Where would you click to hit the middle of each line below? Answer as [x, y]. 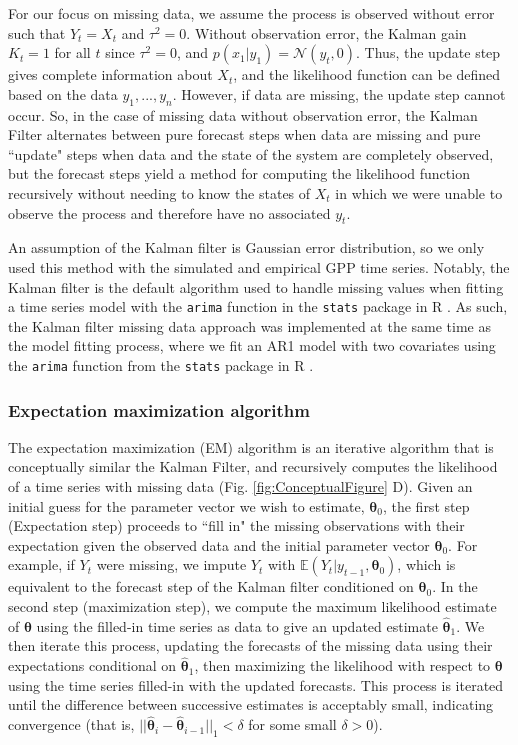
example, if [41, 564]
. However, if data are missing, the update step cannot [339, 93]
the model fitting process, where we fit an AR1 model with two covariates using [252, 345]
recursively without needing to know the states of [159, 192]
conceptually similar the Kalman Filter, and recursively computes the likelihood [253, 466]
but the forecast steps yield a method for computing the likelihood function [239, 173]
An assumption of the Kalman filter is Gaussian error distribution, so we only [246, 247]
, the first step [426, 505]
